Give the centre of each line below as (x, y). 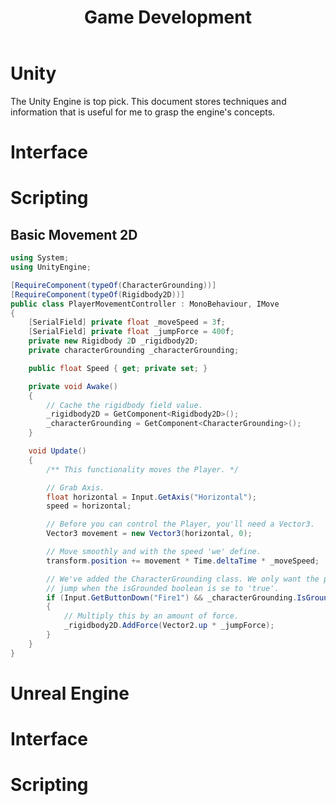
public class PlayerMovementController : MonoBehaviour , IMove (145, 304)
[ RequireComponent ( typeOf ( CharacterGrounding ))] (113, 285)
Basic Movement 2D (74, 234)
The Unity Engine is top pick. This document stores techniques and (148, 101)
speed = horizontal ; (89, 506)
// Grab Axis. (75, 487)
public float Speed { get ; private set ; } (118, 368)
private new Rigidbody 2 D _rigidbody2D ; (113, 341)
